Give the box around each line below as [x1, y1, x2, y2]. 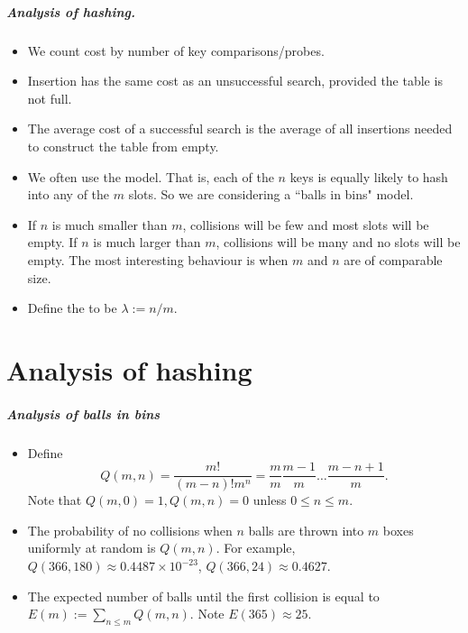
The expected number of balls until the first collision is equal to [27, 586, 380, 605]
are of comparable [344, 250, 443, 269]
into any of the [27, 185, 110, 204]
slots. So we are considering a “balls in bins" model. [128, 185, 414, 204]
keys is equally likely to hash [289, 167, 448, 186]
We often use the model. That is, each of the [27, 167, 274, 186]
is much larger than [93, 233, 201, 252]
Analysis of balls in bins [6, 404, 161, 423]
